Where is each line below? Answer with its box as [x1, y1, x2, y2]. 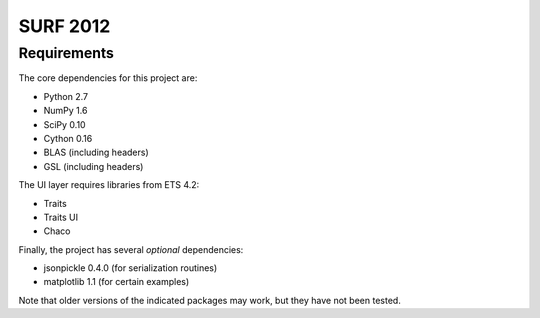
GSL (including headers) [43, 160, 144, 172]
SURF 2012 [18, 15, 111, 37]
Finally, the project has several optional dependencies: [18, 243, 244, 255]
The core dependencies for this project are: [18, 72, 198, 84]
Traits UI [43, 211, 79, 223]
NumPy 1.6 [43, 105, 88, 117]
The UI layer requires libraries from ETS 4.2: [18, 179, 200, 191]
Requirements [18, 44, 115, 62]
